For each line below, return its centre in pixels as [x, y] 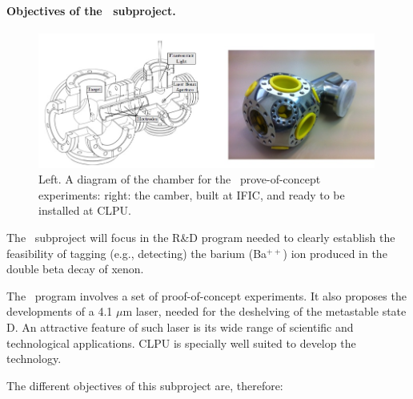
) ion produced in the [335, 253]
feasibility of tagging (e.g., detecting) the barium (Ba [137, 253]
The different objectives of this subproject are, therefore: [145, 385]
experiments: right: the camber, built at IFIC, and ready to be [192, 194]
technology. [34, 359]
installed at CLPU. [85, 210]
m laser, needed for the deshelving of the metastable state [265, 311]
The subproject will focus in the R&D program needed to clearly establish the [201, 238]
